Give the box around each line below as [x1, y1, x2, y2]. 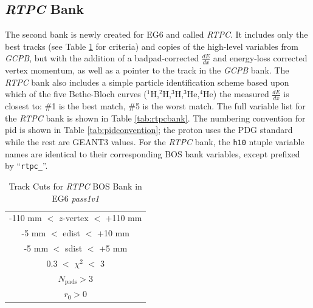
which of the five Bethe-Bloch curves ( [5, 87, 147, 100]
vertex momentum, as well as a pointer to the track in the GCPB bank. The [5, 64, 289, 77]
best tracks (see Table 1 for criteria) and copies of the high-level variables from [5, 39, 298, 52]
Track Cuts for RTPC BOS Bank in [9, 179, 142, 192]
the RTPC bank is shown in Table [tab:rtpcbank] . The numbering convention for [5, 111, 306, 124]
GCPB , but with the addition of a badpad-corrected [5, 52, 199, 64]
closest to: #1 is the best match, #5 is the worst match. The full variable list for [5, 100, 306, 112]
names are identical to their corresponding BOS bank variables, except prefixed [5, 147, 300, 160]
